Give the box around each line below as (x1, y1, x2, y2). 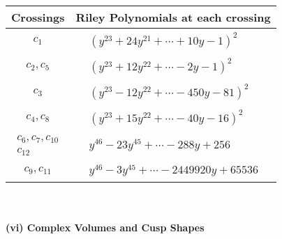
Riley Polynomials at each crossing (75, 9, 271, 25)
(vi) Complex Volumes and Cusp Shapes (6, 220, 205, 235)
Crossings (11, 9, 65, 25)
